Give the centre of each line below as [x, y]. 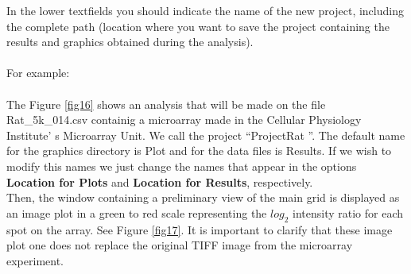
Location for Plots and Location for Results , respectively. [160, 181]
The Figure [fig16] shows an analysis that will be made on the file [166, 104]
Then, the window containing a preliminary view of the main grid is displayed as [203, 197]
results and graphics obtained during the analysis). [130, 42]
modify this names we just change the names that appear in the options [182, 166]
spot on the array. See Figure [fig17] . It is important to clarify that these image [200, 229]
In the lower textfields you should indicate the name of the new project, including [205, 10]
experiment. [35, 260]
